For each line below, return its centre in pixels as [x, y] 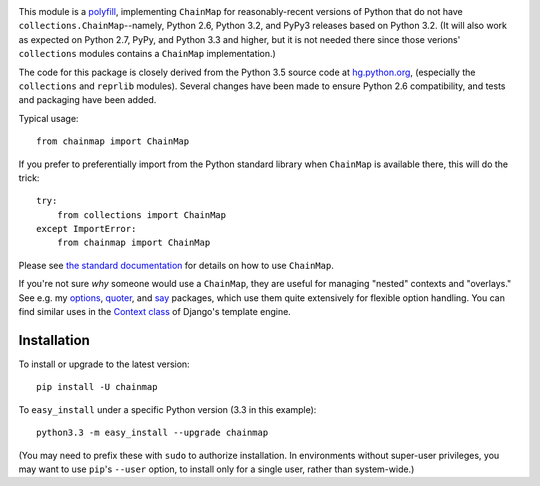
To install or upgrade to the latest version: [104, 364]
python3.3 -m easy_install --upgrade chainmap [152, 433]
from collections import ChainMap [141, 214]
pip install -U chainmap [97, 387]
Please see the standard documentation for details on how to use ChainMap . [176, 265]
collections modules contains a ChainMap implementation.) [147, 54]
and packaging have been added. [87, 100]
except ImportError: [86, 229]
